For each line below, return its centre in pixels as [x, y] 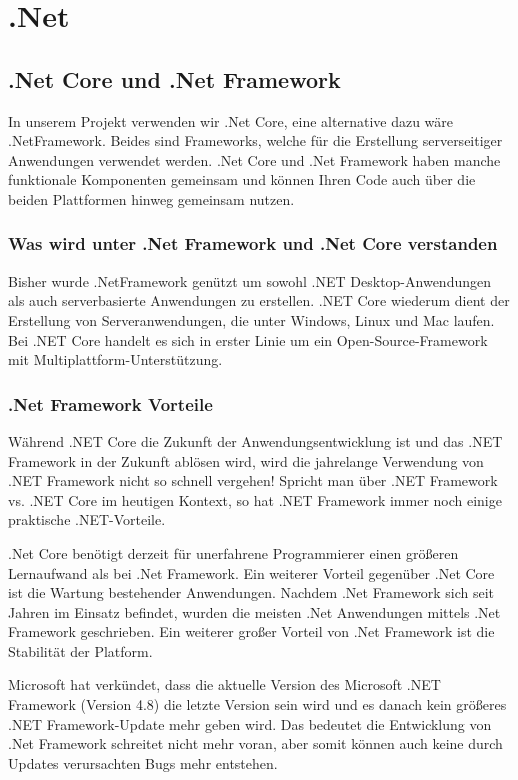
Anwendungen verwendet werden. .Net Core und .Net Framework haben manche [254, 159]
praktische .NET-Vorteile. [87, 519]
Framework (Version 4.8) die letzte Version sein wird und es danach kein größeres [257, 704]
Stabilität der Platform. [80, 650]
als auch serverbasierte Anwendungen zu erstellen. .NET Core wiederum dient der [259, 300]
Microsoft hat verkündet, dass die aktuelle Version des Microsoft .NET [224, 684]
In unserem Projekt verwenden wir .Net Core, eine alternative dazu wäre [231, 120]
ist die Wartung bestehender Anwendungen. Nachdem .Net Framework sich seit [251, 592]
